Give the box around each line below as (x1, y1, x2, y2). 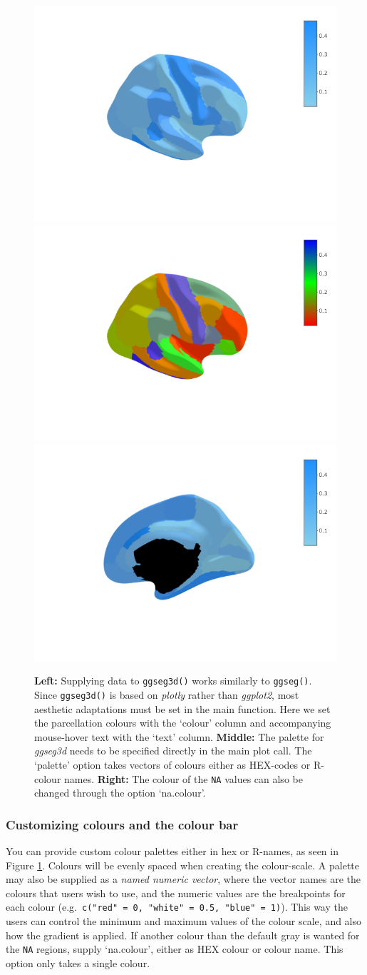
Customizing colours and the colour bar (6, 815, 239, 833)
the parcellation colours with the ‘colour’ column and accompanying (34, 715, 331, 730)
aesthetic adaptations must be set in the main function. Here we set (34, 701, 331, 716)
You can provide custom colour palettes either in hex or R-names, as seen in (6, 844, 338, 859)
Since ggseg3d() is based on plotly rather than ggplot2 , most (34, 687, 299, 702)
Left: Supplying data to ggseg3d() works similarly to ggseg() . (34, 673, 312, 688)
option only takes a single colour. (6, 955, 150, 970)
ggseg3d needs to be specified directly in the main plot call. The (34, 743, 312, 758)
